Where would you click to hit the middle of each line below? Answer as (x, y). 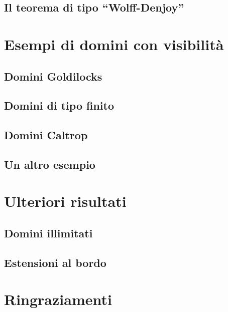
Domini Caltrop (46, 135)
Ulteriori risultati (65, 201)
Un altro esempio (50, 164)
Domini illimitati (48, 233)
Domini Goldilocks (53, 76)
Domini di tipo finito (59, 105)
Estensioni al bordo (55, 262)
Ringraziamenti (58, 299)
